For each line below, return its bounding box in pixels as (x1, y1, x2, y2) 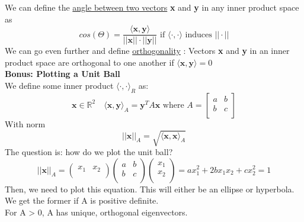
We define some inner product (5, 79, 114, 92)
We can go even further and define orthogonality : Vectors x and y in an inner (5, 44, 290, 57)
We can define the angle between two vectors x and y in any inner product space (5, 1, 299, 13)
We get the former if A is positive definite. (5, 194, 159, 207)
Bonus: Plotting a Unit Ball (5, 67, 120, 80)
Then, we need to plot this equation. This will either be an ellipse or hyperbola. (5, 182, 295, 195)
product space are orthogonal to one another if (5, 56, 174, 68)
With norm (5, 117, 46, 130)
